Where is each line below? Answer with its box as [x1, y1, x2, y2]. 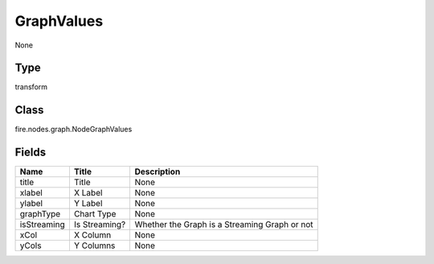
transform [14, 82, 48, 92]
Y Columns [73, 240, 116, 251]
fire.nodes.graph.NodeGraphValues [14, 125, 133, 134]
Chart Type [73, 208, 117, 220]
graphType [19, 208, 61, 220]
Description [134, 166, 181, 177]
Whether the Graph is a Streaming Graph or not [134, 219, 313, 230]
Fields [14, 146, 47, 159]
